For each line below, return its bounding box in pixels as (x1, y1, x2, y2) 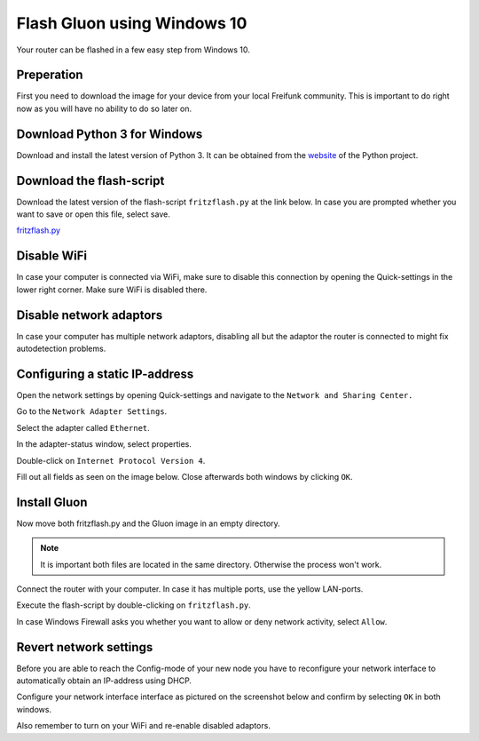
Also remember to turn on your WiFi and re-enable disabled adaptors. (16, 721, 271, 731)
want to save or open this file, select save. (16, 209, 170, 219)
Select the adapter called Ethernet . (16, 422, 150, 433)
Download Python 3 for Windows (16, 126, 203, 141)
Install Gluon (16, 494, 88, 510)
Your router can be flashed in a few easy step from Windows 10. (16, 44, 250, 55)
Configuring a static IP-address (16, 366, 194, 381)
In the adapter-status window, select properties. (16, 439, 192, 450)
